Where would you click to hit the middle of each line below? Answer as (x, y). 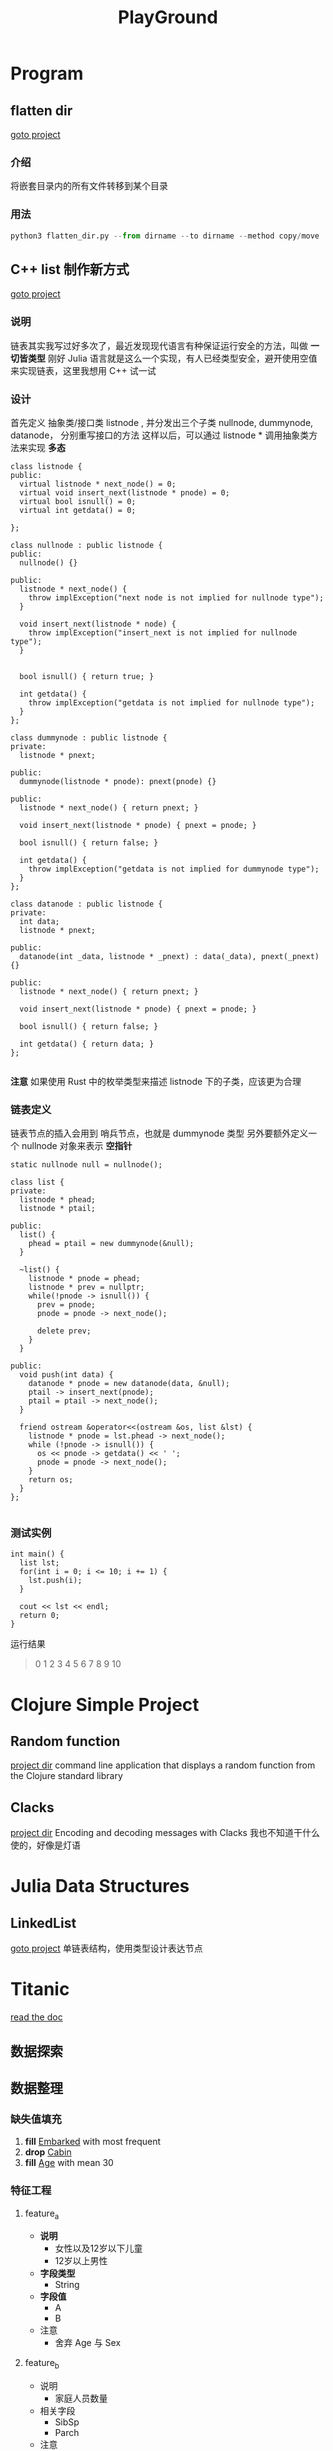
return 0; (39, 1616)
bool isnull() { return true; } (87, 676)
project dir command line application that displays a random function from (163, 1765)
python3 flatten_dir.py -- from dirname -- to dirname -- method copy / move (165, 236)
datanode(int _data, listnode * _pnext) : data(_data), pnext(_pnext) (169, 956)
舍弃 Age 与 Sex (88, 2343)
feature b (42, 2364)
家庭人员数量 (81, 2398)
